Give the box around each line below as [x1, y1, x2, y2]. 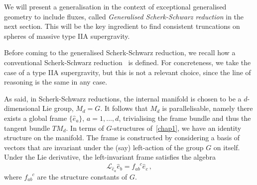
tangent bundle [4, 122, 50, 133]
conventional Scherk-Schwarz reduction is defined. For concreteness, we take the [4, 57, 251, 67]
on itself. [213, 142, 240, 152]
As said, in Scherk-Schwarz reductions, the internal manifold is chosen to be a [4, 93, 242, 103]
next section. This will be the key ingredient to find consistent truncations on [4, 21, 240, 31]
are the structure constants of [37, 171, 128, 182]
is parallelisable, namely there [162, 103, 253, 113]
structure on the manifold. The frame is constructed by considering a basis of [4, 132, 240, 143]
